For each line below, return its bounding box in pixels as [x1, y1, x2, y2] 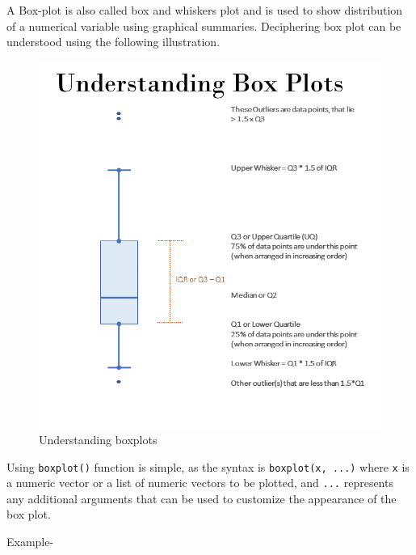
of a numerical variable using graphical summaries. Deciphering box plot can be [6, 17, 401, 34]
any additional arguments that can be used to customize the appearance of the [6, 489, 397, 506]
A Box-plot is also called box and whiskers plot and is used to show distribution [6, 2, 403, 18]
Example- [6, 533, 54, 550]
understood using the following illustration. [6, 33, 221, 50]
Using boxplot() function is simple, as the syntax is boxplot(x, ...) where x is [6, 458, 410, 475]
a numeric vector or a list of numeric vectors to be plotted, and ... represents [6, 474, 393, 491]
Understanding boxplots [39, 430, 158, 447]
